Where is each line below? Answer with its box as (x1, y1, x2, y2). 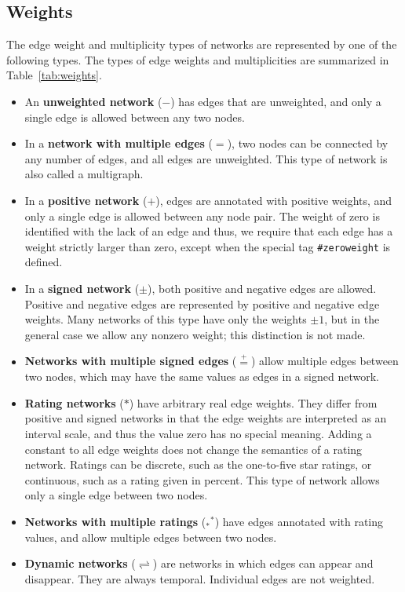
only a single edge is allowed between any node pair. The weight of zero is (24, 207, 380, 224)
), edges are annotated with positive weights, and (155, 192, 392, 208)
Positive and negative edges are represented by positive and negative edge (24, 295, 380, 312)
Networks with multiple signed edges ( (24, 353, 237, 369)
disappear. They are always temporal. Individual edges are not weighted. (24, 570, 375, 587)
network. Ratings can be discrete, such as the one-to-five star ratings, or (24, 456, 372, 473)
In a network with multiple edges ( (24, 135, 213, 152)
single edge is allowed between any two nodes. (24, 108, 245, 125)
